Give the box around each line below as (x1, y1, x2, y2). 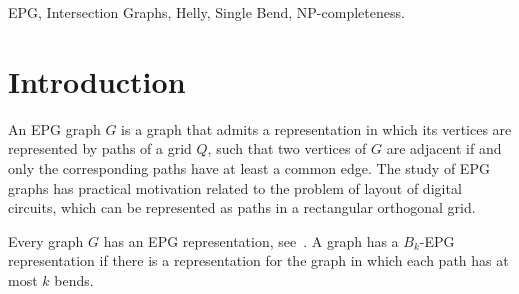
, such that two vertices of (207, 138, 367, 159)
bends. (54, 269, 94, 290)
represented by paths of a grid (8, 138, 192, 159)
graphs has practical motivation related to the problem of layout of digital (8, 177, 462, 198)
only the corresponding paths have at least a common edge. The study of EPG (8, 157, 490, 178)
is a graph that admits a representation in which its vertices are (121, 118, 512, 139)
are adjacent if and (386, 138, 502, 159)
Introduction (8, 60, 186, 101)
